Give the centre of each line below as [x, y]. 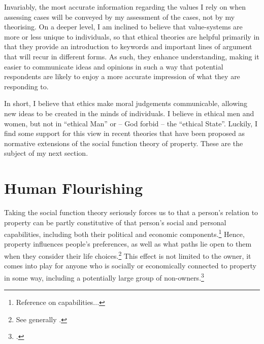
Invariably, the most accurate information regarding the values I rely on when [125, 7]
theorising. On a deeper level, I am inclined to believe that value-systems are [123, 27]
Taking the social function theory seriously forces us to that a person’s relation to [131, 212]
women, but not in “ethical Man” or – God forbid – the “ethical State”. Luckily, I [131, 123]
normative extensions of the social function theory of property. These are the [124, 143]
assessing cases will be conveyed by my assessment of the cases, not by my [120, 16]
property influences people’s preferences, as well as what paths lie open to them [128, 244]
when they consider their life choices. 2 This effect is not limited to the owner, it [128, 255]
